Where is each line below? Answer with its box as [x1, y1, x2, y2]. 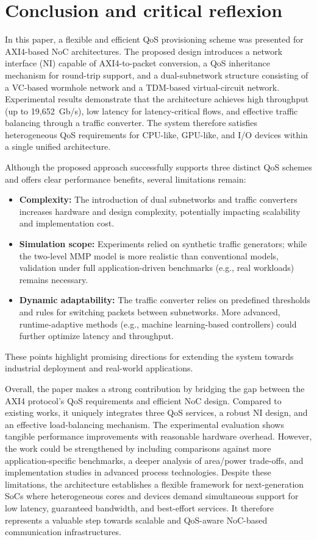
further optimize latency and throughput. [19, 329, 174, 342]
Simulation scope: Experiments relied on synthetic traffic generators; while [19, 237, 307, 250]
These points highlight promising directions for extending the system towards [5, 349, 294, 362]
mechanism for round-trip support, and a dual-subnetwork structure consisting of [5, 68, 308, 81]
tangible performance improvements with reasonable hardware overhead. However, [5, 430, 312, 443]
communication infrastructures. [5, 525, 121, 538]
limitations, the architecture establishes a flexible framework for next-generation [5, 477, 304, 490]
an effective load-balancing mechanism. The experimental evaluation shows [5, 418, 284, 430]
